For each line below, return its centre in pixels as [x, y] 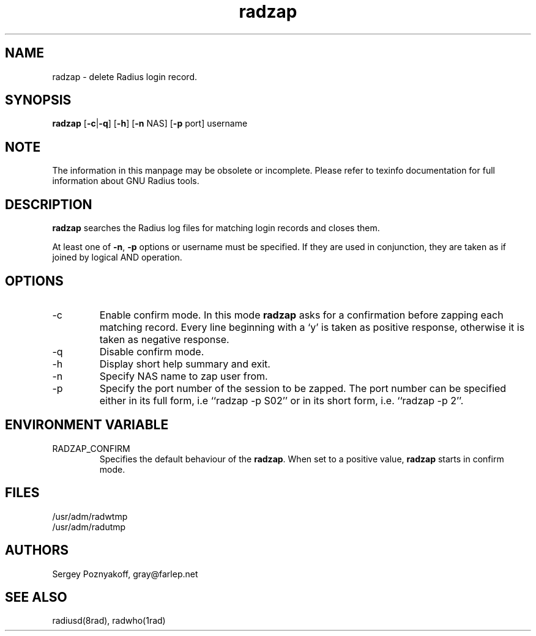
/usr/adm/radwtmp [90, 516]
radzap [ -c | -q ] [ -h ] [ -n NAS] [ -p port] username [150, 124]
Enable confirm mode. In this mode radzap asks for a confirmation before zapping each [301, 315]
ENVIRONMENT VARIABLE [87, 425]
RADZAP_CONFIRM [91, 448]
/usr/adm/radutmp [89, 527]
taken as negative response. [164, 339]
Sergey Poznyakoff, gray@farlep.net [125, 574]
